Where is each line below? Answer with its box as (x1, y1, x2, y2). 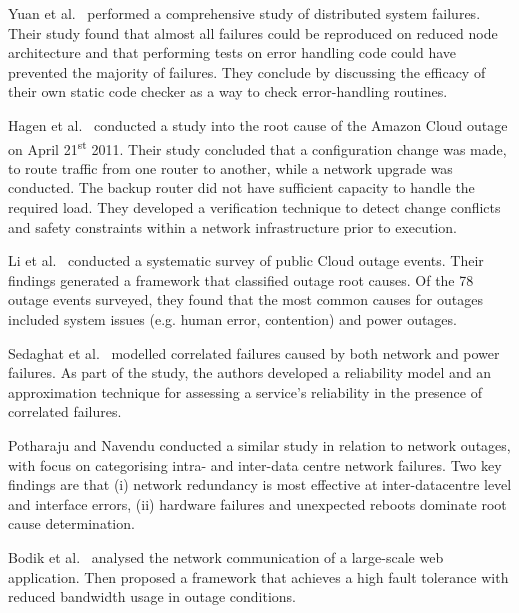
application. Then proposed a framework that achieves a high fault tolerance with (8, 566, 509, 587)
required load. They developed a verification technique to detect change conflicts (8, 197, 501, 217)
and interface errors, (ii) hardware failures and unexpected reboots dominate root (8, 493, 507, 514)
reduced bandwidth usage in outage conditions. (8, 586, 297, 607)
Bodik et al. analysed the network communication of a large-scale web (8, 546, 444, 567)
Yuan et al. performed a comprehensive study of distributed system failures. (8, 3, 481, 23)
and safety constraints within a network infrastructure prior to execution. (8, 216, 458, 237)
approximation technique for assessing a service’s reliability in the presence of (8, 381, 482, 402)
